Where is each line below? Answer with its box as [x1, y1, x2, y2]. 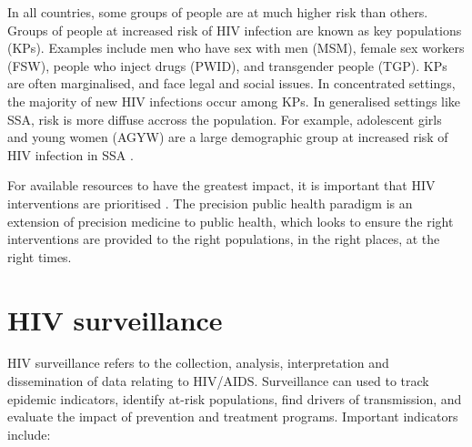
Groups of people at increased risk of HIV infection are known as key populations [7, 20, 462, 39]
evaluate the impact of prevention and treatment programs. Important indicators [7, 407, 458, 426]
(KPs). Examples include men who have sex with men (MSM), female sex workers [7, 38, 465, 57]
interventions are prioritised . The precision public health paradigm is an [7, 193, 413, 212]
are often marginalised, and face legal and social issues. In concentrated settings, [7, 74, 456, 93]
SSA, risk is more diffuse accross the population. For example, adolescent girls [7, 109, 442, 128]
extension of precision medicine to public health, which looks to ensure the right [7, 211, 454, 230]
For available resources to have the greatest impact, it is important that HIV [7, 176, 436, 195]
